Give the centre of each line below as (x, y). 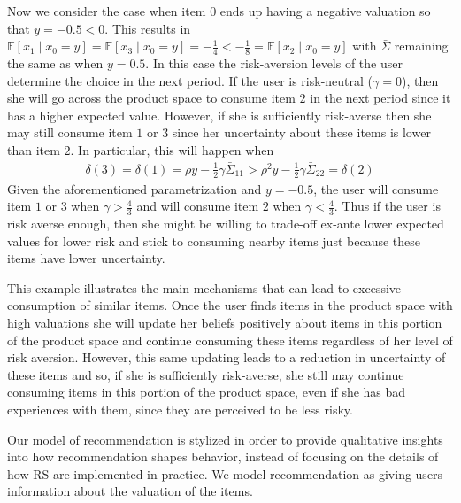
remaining (421, 46)
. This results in (148, 28)
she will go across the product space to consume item (151, 98)
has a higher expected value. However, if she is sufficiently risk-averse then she (219, 115)
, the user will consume (376, 188)
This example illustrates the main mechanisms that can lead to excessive (204, 287)
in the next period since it (380, 98)
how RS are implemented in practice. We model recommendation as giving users (225, 473)
